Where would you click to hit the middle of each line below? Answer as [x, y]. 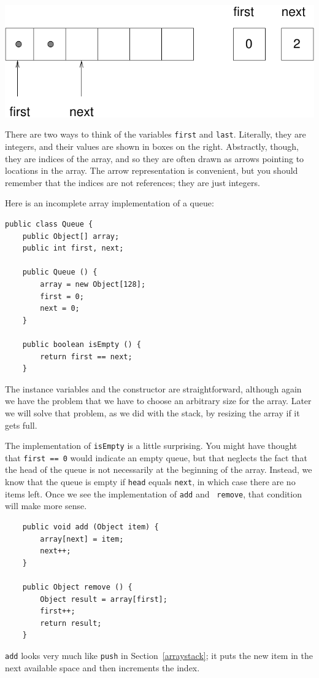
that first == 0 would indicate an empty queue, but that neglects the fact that [156, 457]
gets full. [21, 425]
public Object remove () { [77, 587]
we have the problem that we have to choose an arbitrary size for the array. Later [158, 401]
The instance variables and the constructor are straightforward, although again [153, 388]
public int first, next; [73, 248]
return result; [71, 623]
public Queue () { [60, 272]
